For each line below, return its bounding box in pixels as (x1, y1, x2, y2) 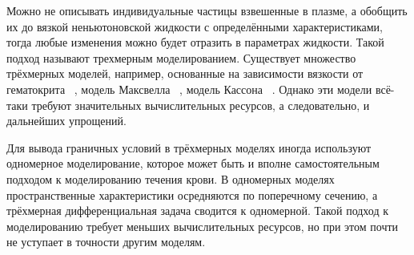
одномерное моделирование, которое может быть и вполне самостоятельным (6, 155, 380, 172)
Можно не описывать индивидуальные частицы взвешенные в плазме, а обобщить (6, 2, 408, 18)
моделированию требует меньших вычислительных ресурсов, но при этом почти (6, 217, 399, 234)
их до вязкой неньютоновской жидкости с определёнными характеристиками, (6, 18, 383, 34)
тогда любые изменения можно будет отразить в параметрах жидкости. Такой (6, 34, 384, 51)
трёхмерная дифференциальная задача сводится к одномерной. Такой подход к (6, 202, 389, 219)
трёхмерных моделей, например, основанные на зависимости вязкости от (6, 65, 364, 82)
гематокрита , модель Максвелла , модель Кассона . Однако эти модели (6, 80, 372, 97)
